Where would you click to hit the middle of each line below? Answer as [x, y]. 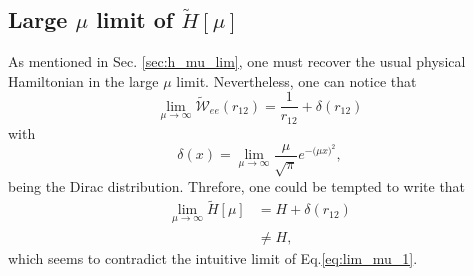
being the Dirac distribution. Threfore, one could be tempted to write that [237, 185]
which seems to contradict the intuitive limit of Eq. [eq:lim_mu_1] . [213, 257]
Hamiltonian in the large [83, 80]
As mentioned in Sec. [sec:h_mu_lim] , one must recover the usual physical [237, 61]
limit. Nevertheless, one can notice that [296, 80]
